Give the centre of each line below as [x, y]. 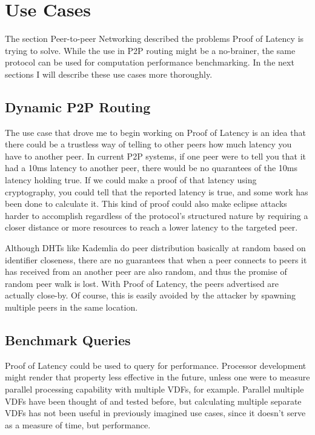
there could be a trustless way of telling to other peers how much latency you [148, 144]
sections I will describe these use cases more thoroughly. [109, 74]
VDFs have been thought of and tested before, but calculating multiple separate [153, 401]
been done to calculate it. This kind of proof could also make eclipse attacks [146, 204]
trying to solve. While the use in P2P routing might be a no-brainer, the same [150, 50]
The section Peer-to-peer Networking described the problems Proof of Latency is [154, 39]
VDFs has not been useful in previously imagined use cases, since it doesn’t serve [155, 413]
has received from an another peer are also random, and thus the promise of [146, 271]
